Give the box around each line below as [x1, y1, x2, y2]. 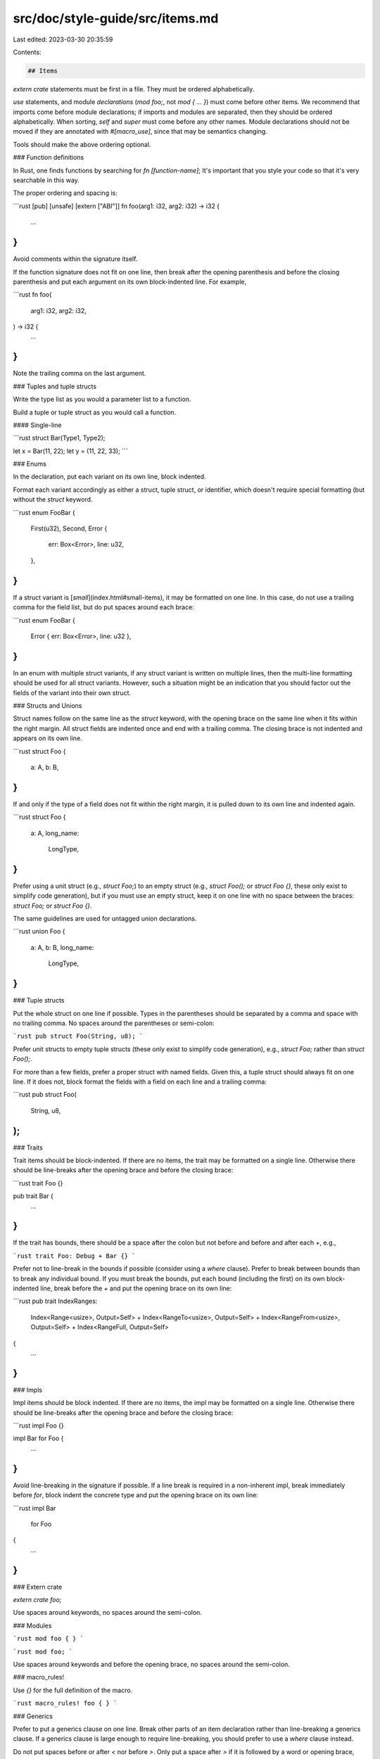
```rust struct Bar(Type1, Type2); [13, 433, 106, 443]
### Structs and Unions [13, 701, 82, 710]
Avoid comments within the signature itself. [13, 255, 138, 263]
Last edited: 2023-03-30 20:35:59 [13, 35, 113, 44]
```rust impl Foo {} [13, 1421, 64, 1430]
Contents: [13, 48, 42, 56]
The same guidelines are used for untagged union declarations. [13, 915, 197, 923]
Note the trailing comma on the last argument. [13, 369, 146, 378]
